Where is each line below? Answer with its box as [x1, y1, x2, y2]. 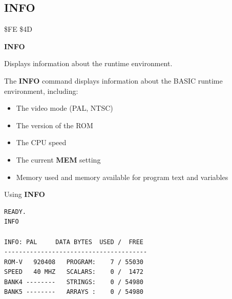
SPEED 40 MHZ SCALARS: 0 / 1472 [4, 268, 144, 276]
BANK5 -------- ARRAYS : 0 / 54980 [4, 288, 144, 296]
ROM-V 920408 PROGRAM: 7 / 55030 [4, 258, 144, 266]
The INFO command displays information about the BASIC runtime [4, 75, 223, 86]
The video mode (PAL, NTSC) [16, 103, 113, 113]
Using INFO [4, 189, 45, 200]
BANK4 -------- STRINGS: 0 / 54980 [4, 278, 144, 286]
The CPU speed [16, 137, 67, 148]
